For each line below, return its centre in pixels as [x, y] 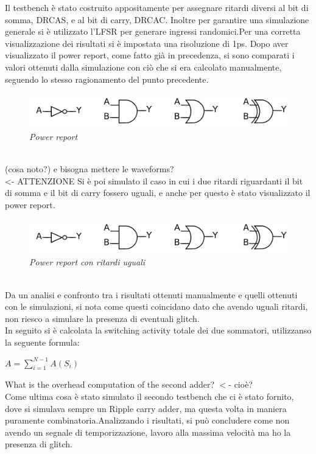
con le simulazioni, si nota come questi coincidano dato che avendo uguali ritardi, [156, 306]
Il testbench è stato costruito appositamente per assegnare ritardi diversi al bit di [157, 7]
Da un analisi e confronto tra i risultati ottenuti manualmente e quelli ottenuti [151, 294]
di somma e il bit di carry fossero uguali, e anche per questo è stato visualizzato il [158, 193]
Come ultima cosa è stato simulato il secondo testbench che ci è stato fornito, [149, 396]
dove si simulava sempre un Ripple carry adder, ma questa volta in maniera [146, 408]
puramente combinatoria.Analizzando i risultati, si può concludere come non [147, 420]
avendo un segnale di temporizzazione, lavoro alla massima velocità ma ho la [148, 432]
